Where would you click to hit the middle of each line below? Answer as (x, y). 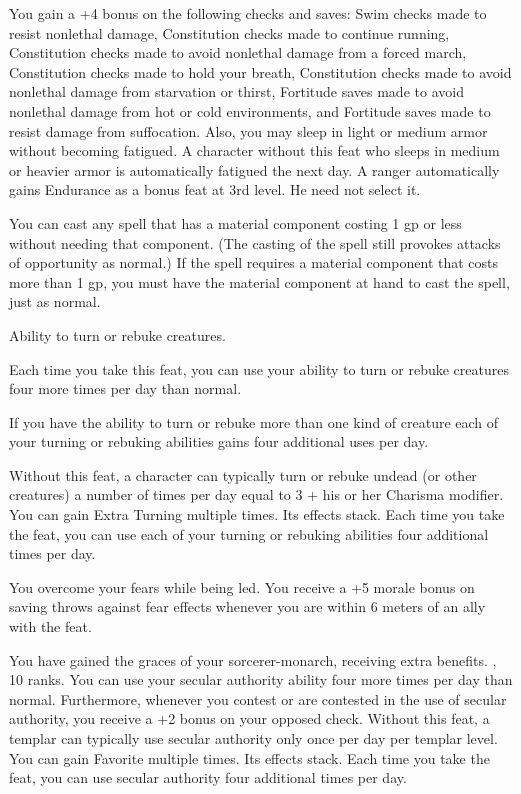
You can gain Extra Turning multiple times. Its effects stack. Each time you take (257, 514)
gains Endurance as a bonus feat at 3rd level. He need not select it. (215, 189)
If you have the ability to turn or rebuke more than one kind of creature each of (254, 421)
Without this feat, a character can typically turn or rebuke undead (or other (243, 474)
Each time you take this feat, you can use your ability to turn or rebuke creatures (259, 368)
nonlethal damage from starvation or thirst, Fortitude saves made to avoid (236, 91)
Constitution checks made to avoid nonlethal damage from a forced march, (238, 52)
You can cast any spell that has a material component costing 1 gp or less (235, 222)
